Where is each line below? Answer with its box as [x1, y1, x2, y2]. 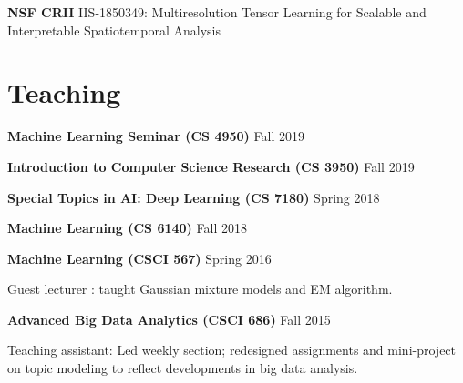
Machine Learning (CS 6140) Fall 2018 [7, 218, 247, 237]
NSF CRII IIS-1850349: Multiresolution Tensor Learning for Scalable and [7, 3, 427, 21]
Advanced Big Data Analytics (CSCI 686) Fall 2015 [7, 309, 331, 328]
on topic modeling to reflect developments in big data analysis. [7, 358, 358, 378]
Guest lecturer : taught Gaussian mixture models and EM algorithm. [7, 279, 393, 298]
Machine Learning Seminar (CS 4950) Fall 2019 [7, 126, 304, 146]
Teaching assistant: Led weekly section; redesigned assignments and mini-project [7, 340, 457, 359]
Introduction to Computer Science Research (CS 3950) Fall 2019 [7, 156, 415, 176]
